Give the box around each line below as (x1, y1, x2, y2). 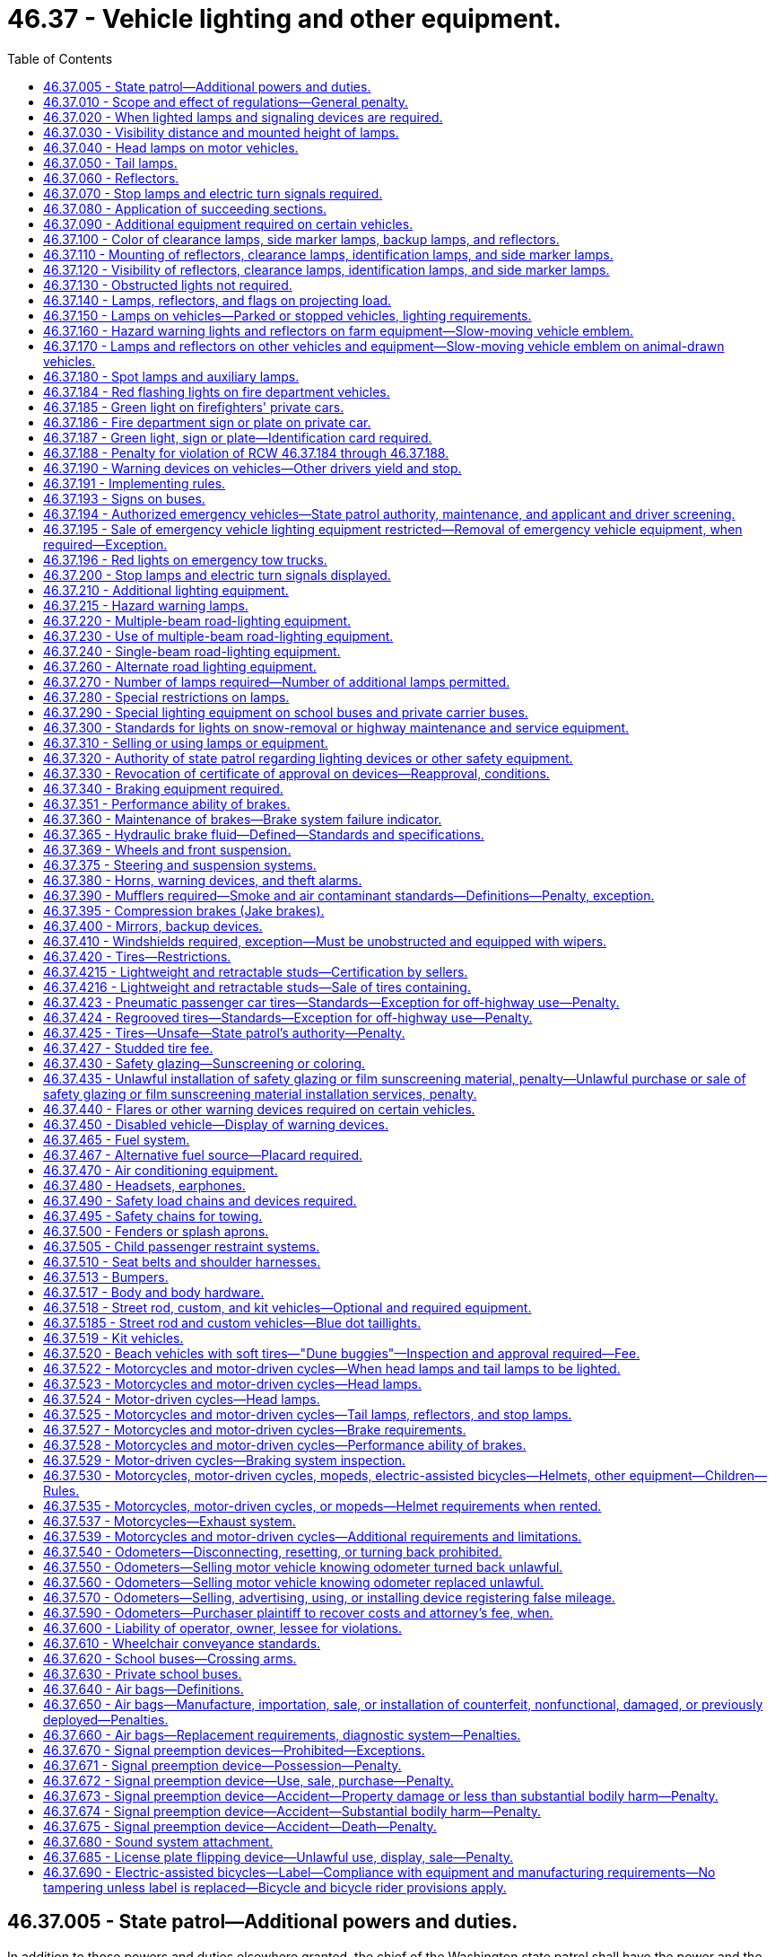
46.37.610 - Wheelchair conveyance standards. (43, 1635, 321, 1651)
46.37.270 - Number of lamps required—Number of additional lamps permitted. (43, 673, 510, 689)
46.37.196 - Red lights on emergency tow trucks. (43, 551, 327, 567)
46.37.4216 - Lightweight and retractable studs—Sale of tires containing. (43, 978, 471, 995)
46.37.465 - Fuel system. (43, 1131, 190, 1147)
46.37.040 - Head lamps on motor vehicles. (43, 139, 299, 155)
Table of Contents (7, 50, 113, 66)
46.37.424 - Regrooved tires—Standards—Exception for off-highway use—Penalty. (43, 1009, 533, 1025)
